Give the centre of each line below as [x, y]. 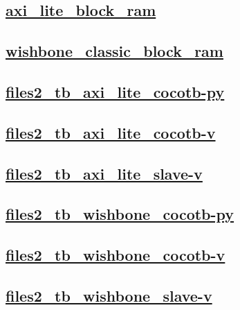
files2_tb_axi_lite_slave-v [104, 173]
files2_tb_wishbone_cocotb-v [116, 255]
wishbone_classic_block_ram [114, 51]
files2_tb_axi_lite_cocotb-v [111, 132]
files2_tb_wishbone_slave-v [109, 295]
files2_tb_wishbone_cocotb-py [120, 214]
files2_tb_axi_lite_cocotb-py [115, 91]
